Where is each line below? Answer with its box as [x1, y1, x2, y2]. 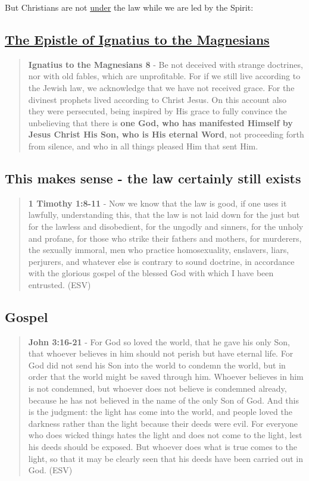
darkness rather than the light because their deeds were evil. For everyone [28, 417, 298, 429]
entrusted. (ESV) [28, 278, 91, 291]
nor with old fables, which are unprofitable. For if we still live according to [28, 70, 301, 82]
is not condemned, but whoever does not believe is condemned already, [28, 382, 287, 395]
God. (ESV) [28, 464, 73, 476]
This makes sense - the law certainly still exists [5, 168, 301, 187]
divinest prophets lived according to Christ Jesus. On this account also [28, 93, 287, 105]
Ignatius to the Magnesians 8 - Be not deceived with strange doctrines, [28, 58, 303, 70]
